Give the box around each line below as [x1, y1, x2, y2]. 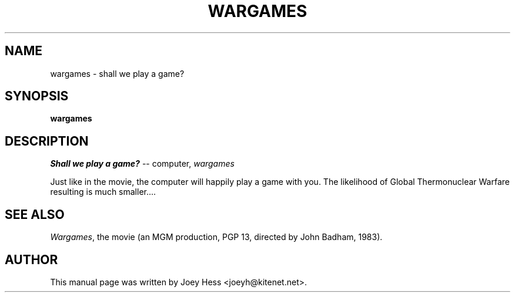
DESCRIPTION [5, 133, 89, 148]
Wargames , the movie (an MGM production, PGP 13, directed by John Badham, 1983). [50, 232, 383, 242]
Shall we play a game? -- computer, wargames [50, 158, 235, 169]
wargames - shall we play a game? [50, 68, 185, 79]
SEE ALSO [5, 207, 65, 222]
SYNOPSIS [5, 89, 69, 104]
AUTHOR [5, 252, 58, 267]
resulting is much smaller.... [50, 187, 156, 197]
